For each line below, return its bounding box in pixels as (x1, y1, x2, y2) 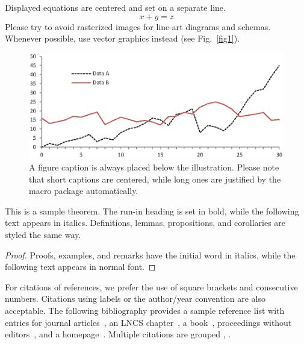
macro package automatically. (29, 184, 138, 197)
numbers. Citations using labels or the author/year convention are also (5, 292, 266, 305)
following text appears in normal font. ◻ (5, 260, 156, 273)
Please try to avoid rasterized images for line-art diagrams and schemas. (5, 20, 271, 33)
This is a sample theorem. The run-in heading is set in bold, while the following (5, 204, 299, 217)
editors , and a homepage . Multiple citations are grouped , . (5, 328, 231, 340)
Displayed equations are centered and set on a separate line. (5, 1, 226, 13)
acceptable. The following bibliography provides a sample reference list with (5, 304, 285, 316)
